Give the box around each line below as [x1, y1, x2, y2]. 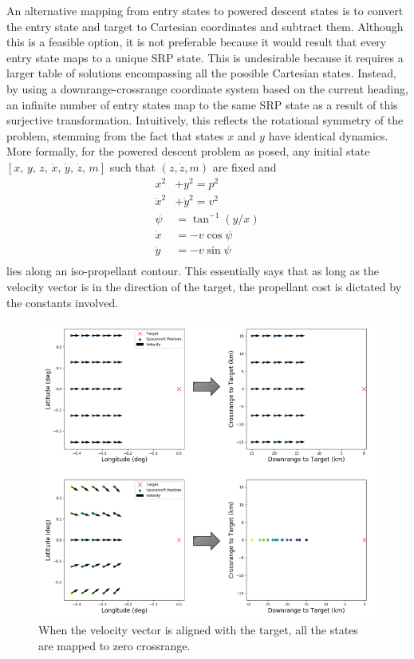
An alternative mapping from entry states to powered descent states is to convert [6, 2, 404, 18]
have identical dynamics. [268, 127, 388, 144]
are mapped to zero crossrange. [38, 637, 191, 653]
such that [109, 158, 156, 175]
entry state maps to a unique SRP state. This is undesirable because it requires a [6, 49, 404, 65]
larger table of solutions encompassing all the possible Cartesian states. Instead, [6, 65, 396, 81]
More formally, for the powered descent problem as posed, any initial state [6, 143, 370, 160]
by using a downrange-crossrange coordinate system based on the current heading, [6, 80, 408, 97]
